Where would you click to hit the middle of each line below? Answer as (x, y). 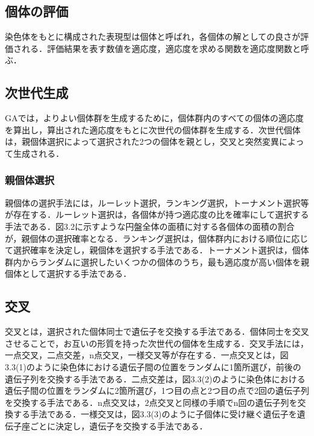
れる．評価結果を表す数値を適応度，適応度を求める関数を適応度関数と (161, 48)
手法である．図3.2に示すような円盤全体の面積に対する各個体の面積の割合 (150, 226)
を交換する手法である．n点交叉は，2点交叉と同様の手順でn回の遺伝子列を (151, 402)
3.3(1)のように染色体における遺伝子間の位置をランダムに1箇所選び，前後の (153, 366)
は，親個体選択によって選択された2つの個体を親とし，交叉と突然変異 (142, 141)
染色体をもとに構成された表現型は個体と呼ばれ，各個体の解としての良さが (153, 36)
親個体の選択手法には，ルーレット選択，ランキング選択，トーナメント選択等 (157, 202)
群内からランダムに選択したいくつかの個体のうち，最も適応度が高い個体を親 (157, 261)
